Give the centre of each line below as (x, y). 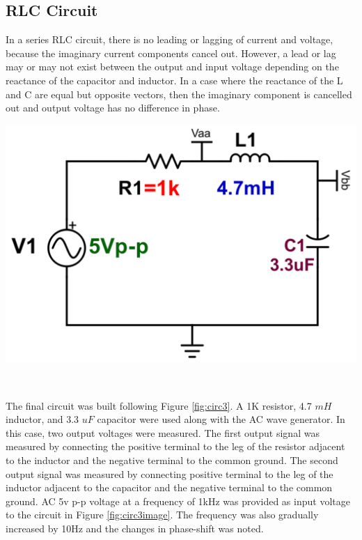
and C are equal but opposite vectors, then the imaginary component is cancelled (179, 94)
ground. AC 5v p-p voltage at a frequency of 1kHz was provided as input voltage (178, 501)
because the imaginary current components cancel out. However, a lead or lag (171, 53)
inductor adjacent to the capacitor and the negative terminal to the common (169, 487)
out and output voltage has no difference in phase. (113, 108)
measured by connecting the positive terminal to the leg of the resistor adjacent (175, 446)
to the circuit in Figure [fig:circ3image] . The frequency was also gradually (162, 515)
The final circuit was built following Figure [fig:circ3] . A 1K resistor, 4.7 (159, 405)
